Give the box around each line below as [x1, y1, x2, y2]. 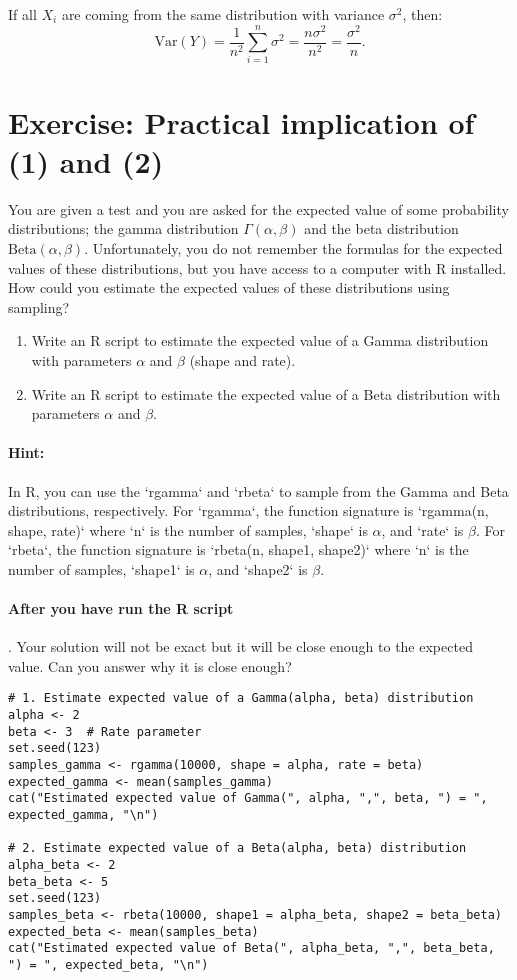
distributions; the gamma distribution [8, 218, 239, 239]
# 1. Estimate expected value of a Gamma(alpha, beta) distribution [8, 691, 474, 706]
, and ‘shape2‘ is [208, 558, 308, 579]
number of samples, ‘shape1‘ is [8, 558, 195, 579]
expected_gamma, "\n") [8, 808, 159, 823]
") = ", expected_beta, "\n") [8, 957, 209, 972]
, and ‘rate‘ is [381, 519, 464, 540]
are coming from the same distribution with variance [61, 4, 385, 24]
